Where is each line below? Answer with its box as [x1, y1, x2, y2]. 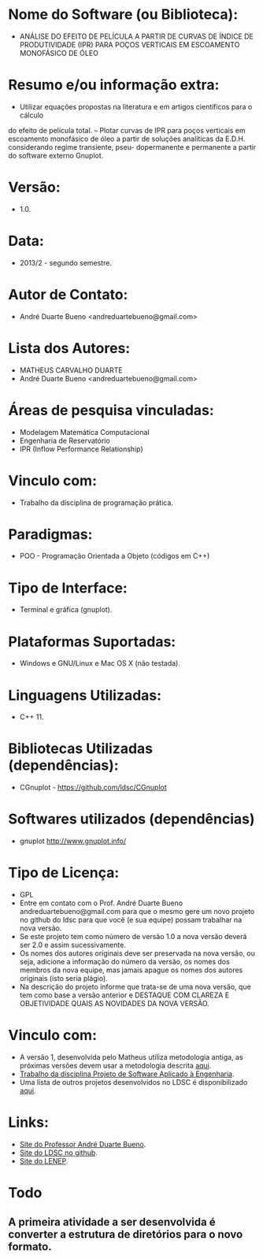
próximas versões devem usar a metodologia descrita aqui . [19, 1061, 212, 1070]
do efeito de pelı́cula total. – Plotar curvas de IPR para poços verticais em [8, 125, 246, 135]
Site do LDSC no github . [19, 1148, 98, 1157]
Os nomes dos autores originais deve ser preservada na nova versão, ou [19, 949, 256, 958]
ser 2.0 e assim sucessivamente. [19, 940, 126, 950]
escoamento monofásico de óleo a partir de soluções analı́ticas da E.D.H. [8, 134, 246, 143]
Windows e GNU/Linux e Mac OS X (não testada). [19, 659, 181, 668]
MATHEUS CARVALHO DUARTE [19, 365, 124, 375]
